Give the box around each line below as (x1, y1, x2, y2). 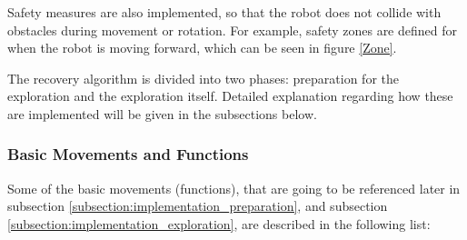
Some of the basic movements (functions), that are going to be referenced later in (7, 178, 461, 197)
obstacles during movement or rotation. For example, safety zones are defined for (7, 20, 457, 39)
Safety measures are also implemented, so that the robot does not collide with (7, 3, 442, 21)
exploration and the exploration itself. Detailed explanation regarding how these (7, 86, 453, 105)
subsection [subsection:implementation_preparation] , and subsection (7, 196, 388, 215)
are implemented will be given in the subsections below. (7, 104, 317, 123)
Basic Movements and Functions (7, 143, 249, 165)
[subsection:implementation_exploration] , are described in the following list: (7, 214, 431, 233)
